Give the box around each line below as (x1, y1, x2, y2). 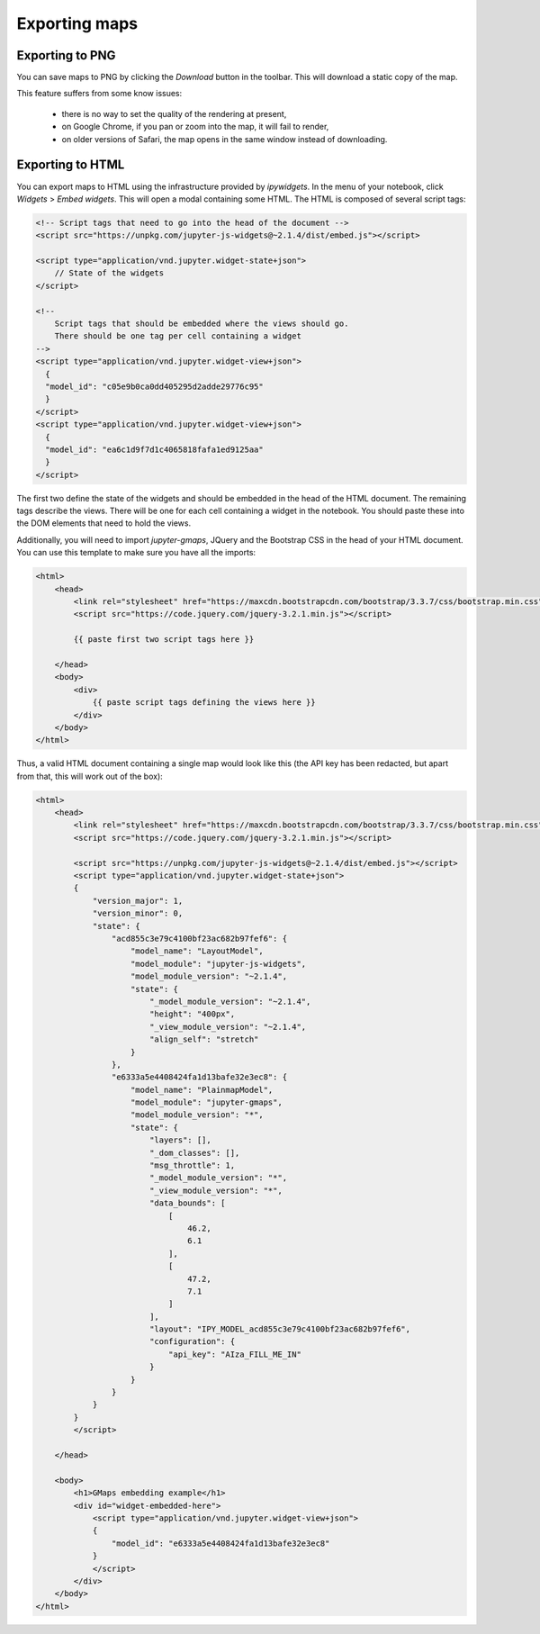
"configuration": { (148, 1337, 236, 1347)
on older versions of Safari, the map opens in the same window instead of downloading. (61, 133, 388, 144)
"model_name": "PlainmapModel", (130, 1085, 274, 1095)
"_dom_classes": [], (148, 1148, 240, 1158)
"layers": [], (148, 1135, 211, 1145)
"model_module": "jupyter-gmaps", (130, 1097, 283, 1107)
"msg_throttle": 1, (148, 1160, 236, 1170)
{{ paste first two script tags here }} (73, 635, 255, 645)
